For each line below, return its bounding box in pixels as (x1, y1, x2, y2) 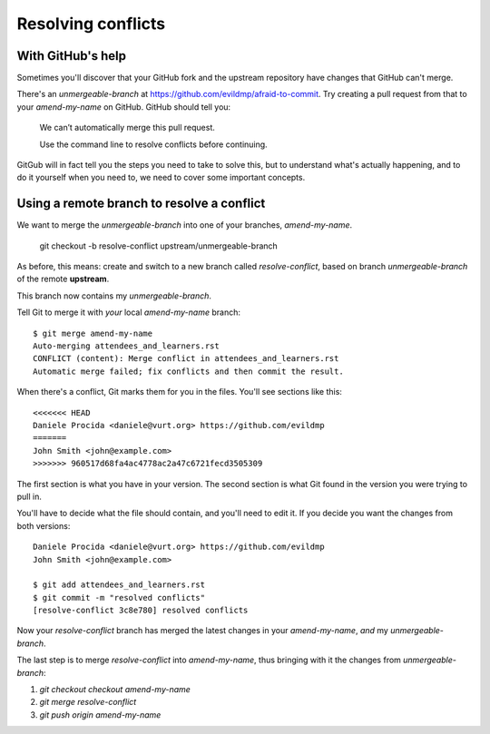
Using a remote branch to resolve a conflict (16, 196, 266, 211)
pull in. (16, 491, 43, 502)
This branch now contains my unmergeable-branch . (16, 290, 212, 301)
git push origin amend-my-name (39, 709, 162, 720)
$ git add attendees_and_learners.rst (33, 580, 206, 590)
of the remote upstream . (16, 273, 110, 285)
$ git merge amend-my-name (33, 328, 153, 338)
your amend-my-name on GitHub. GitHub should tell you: (16, 101, 231, 113)
